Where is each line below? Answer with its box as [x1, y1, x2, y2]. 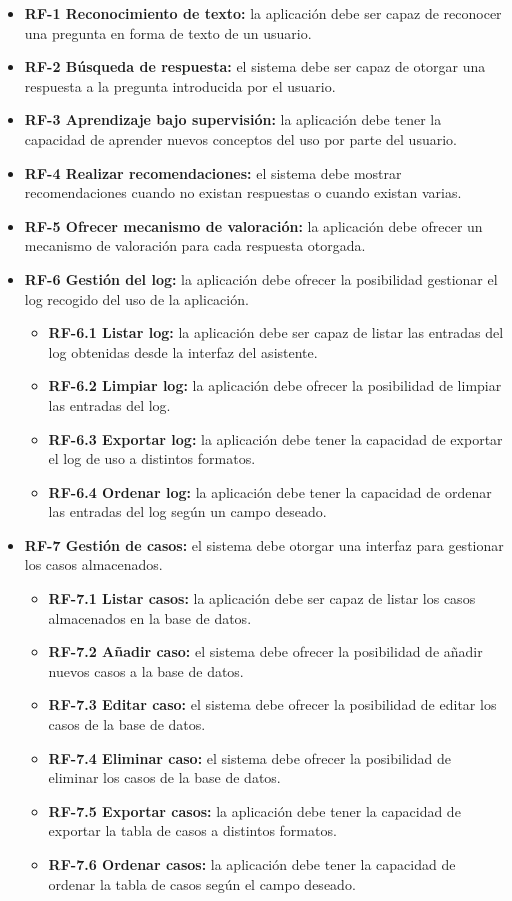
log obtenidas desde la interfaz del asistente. [48, 341, 318, 362]
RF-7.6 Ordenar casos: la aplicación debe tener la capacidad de [48, 854, 456, 874]
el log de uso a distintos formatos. [48, 448, 256, 469]
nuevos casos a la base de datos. [48, 660, 244, 681]
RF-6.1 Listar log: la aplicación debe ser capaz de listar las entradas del [48, 322, 504, 343]
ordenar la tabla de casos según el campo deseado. [48, 873, 356, 894]
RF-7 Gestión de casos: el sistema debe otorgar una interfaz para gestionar [24, 534, 504, 555]
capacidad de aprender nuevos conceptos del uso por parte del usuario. [24, 128, 457, 149]
